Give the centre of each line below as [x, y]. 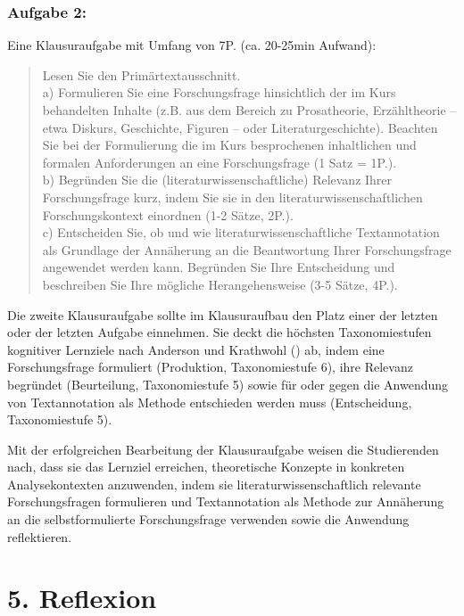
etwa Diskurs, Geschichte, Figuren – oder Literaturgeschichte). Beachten [240, 127]
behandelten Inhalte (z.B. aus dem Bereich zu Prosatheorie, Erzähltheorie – [249, 110]
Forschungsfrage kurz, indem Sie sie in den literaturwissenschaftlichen [232, 197]
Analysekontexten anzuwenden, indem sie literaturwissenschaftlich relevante [214, 484]
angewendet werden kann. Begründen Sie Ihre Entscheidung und [219, 267]
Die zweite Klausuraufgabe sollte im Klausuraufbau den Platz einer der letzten [223, 314]
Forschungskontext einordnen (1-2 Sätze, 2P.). [168, 214]
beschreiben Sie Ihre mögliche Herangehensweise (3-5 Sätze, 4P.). [220, 284]
